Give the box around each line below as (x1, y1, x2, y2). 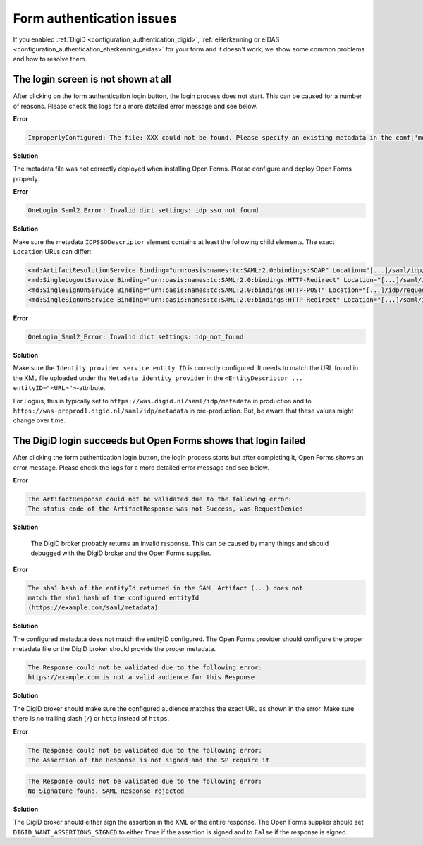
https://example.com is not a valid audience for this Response (27, 674, 255, 681)
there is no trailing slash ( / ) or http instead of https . (13, 715, 170, 723)
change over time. (13, 416, 66, 425)
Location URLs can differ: (13, 247, 92, 255)
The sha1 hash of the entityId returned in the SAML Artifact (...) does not (27, 584, 303, 592)
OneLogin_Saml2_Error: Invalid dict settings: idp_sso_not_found (27, 207, 259, 214)
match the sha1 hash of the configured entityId (27, 593, 200, 602)
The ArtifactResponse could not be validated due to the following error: (27, 495, 293, 504)
